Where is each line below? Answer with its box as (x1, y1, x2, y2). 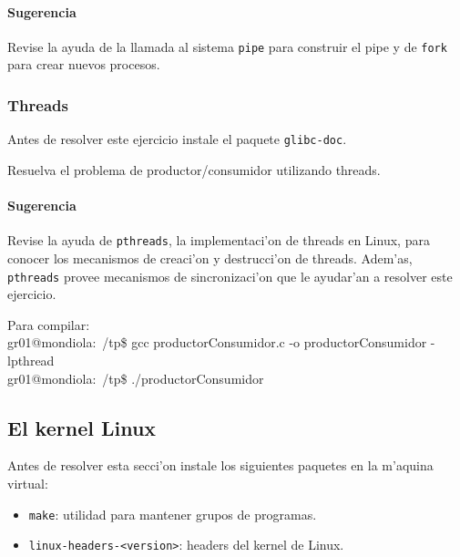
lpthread (7, 351, 55, 369)
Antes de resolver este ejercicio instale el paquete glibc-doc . (7, 129, 347, 149)
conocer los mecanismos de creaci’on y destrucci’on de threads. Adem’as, (7, 248, 413, 267)
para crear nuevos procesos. (7, 55, 160, 74)
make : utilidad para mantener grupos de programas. (28, 504, 317, 523)
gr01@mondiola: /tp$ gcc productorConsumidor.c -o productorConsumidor (7, 333, 427, 352)
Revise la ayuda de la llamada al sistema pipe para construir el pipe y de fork (7, 36, 447, 56)
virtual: (7, 473, 48, 492)
